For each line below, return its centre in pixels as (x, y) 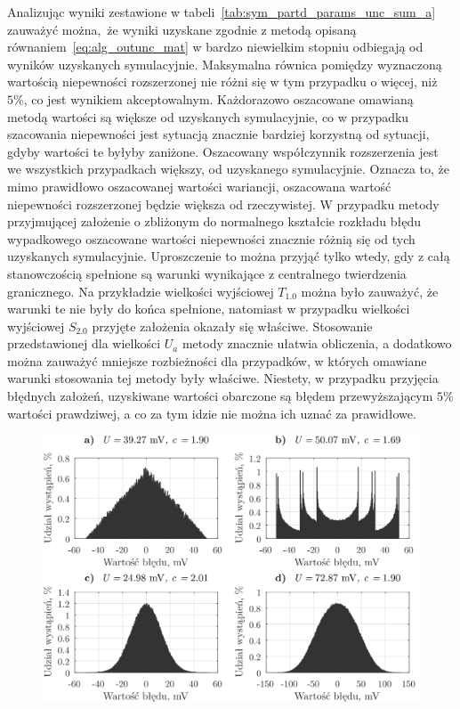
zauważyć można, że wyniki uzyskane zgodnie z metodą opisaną (182, 29)
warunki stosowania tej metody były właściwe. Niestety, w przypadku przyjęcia (223, 378)
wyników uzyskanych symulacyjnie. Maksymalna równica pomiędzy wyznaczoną (225, 64)
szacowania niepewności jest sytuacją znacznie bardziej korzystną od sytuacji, (218, 134)
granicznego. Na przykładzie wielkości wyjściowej (141, 291)
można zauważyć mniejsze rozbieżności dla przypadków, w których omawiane (217, 360)
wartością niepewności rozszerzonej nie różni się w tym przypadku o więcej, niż (222, 81)
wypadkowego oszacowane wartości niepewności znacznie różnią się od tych (211, 238)
